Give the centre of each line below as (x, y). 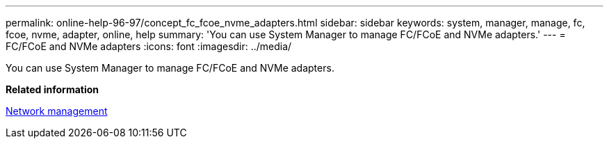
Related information (52, 89)
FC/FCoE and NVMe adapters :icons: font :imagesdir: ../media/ (149, 46)
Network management (57, 111)
